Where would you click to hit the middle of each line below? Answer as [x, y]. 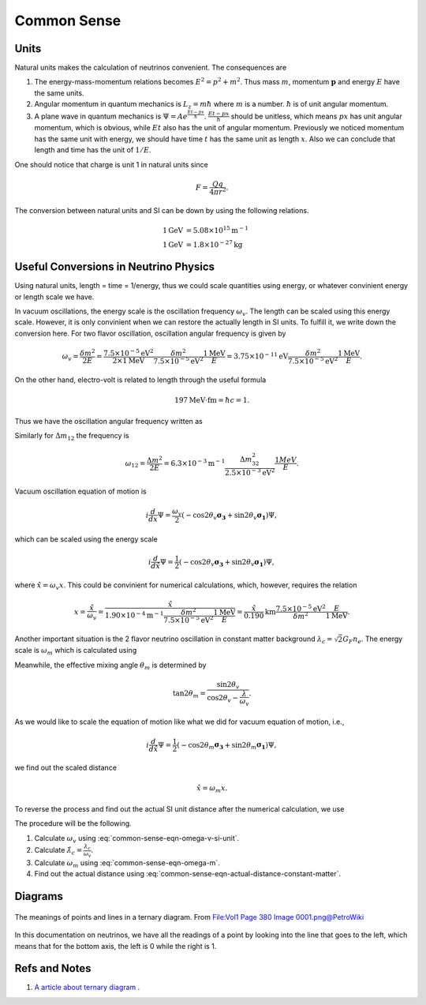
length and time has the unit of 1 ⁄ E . [93, 150]
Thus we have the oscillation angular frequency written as [108, 421]
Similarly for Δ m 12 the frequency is [72, 437]
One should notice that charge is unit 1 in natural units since [111, 164]
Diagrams [39, 896]
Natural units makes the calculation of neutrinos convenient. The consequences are [151, 68]
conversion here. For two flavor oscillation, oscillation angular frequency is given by [150, 333]
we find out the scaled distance [66, 768]
